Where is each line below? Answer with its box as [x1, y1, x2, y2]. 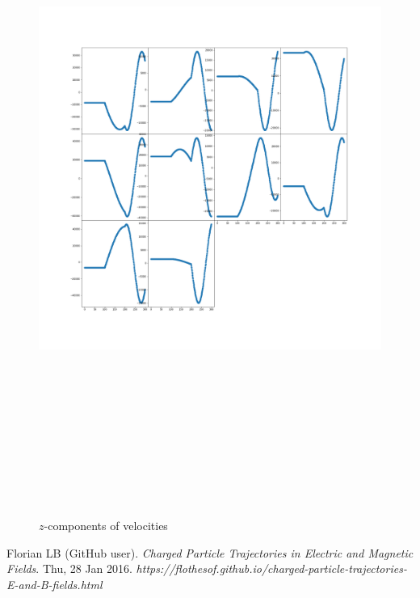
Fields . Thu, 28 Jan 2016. [6, 560, 132, 577]
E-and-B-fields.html [6, 575, 103, 592]
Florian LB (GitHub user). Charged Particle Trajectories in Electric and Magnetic [6, 544, 414, 561]
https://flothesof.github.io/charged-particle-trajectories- [136, 560, 407, 577]
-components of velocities [44, 517, 168, 534]
